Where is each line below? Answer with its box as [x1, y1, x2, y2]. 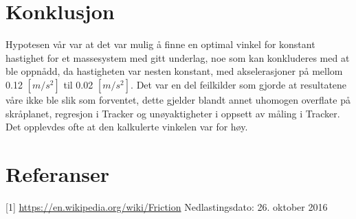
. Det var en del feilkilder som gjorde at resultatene [131, 77, 347, 91]
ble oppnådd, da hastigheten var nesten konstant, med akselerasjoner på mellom [5, 64, 343, 78]
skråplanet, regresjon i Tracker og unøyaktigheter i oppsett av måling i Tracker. [5, 106, 340, 120]
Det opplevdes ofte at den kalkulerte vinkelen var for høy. [5, 119, 248, 134]
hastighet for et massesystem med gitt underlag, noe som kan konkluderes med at [5, 50, 350, 65]
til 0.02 [63, 77, 93, 91]
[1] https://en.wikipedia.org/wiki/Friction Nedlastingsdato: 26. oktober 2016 [5, 199, 328, 214]
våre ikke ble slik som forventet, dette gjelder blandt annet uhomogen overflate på [5, 92, 351, 106]
